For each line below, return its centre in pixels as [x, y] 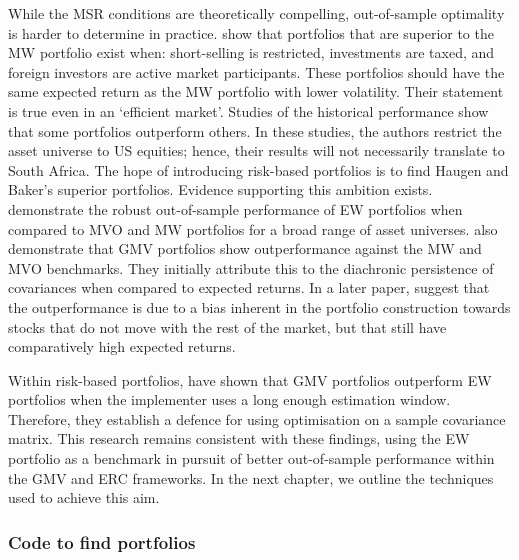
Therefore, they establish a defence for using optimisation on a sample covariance [257, 418]
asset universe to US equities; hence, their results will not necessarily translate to [256, 150]
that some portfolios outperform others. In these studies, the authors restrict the [255, 130]
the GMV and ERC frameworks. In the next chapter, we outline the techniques [251, 477]
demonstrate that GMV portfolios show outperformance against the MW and [245, 248]
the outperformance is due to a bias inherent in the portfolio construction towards [259, 306]
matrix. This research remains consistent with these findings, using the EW [239, 438]
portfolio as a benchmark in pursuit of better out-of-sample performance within [251, 458]
